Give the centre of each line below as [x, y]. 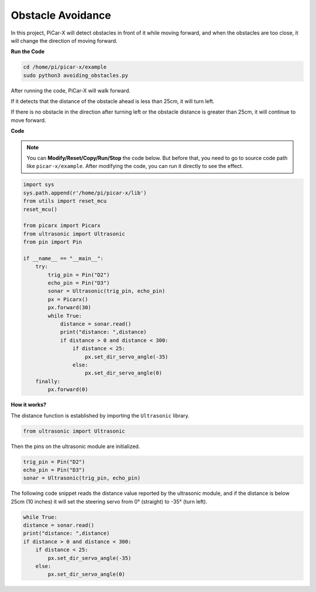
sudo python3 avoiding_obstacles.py [76, 75]
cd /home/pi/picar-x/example [65, 67]
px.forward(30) [70, 308]
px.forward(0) [68, 390]
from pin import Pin [52, 242]
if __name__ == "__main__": [63, 258]
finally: [48, 381]
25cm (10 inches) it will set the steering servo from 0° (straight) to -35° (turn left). [109, 501]
